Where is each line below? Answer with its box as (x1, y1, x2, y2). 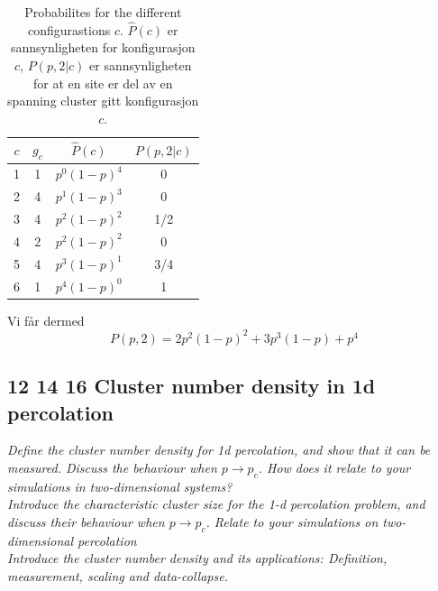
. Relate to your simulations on (205, 513, 379, 531)
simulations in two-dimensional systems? (7, 476, 233, 495)
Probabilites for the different (24, 3, 182, 21)
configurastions (28, 20, 111, 39)
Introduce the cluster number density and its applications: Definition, (7, 549, 388, 568)
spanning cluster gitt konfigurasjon (7, 91, 199, 110)
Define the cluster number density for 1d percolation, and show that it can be (7, 440, 431, 459)
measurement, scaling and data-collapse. (7, 566, 228, 585)
